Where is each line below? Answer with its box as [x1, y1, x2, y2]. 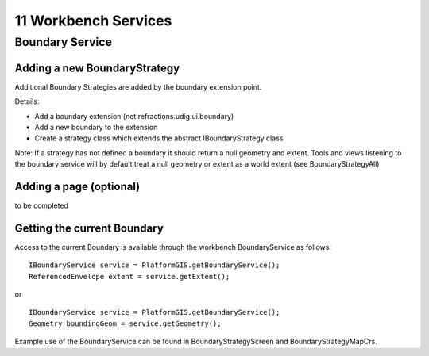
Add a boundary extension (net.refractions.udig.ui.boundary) [34, 111, 234, 121]
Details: [14, 97, 40, 106]
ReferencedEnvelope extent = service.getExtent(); [29, 272, 230, 281]
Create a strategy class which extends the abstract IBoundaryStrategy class [34, 133, 284, 143]
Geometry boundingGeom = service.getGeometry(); [29, 319, 222, 328]
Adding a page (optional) [14, 179, 141, 193]
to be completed [14, 201, 69, 210]
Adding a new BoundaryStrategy [14, 61, 180, 75]
